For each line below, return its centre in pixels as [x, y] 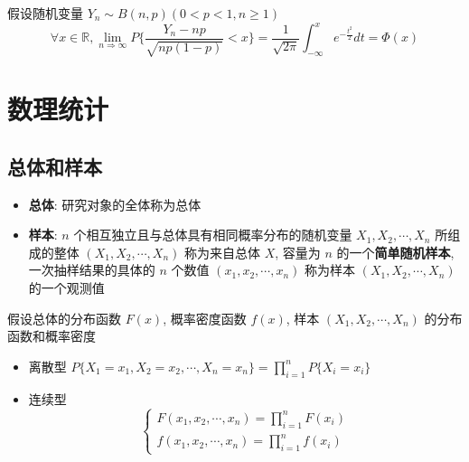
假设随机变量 [45, 13]
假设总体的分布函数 [64, 318]
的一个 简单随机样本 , [395, 252]
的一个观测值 [66, 288]
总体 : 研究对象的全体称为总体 [115, 204]
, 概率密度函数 [205, 318]
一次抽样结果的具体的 [92, 270]
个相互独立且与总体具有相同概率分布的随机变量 [213, 235]
